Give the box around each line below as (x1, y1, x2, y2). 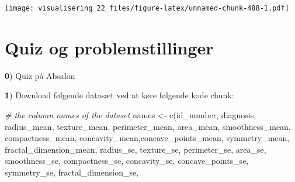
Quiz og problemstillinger (5, 35, 214, 59)
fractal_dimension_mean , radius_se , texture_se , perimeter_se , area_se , (5, 143, 266, 155)
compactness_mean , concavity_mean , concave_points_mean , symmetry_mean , (5, 132, 290, 144)
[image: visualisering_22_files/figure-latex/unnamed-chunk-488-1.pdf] (5, 4, 289, 12)
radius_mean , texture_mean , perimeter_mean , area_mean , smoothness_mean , (5, 120, 291, 132)
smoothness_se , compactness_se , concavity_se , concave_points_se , (5, 154, 249, 167)
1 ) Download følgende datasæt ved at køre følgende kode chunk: (5, 89, 234, 101)
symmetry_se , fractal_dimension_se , (5, 166, 139, 178)
